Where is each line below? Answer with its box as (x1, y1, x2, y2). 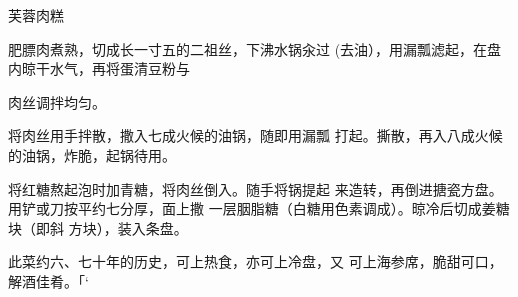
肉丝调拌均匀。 (8, 91, 106, 112)
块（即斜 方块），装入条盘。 (8, 217, 188, 238)
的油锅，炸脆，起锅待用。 (8, 144, 176, 165)
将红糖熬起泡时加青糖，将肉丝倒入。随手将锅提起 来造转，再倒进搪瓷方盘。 (8, 178, 503, 199)
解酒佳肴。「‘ (8, 270, 89, 291)
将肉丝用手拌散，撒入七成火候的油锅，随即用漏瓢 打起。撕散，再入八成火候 (8, 125, 503, 146)
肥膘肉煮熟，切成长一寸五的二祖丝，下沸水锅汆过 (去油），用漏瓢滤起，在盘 (8, 38, 502, 59)
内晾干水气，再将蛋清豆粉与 (8, 58, 190, 79)
